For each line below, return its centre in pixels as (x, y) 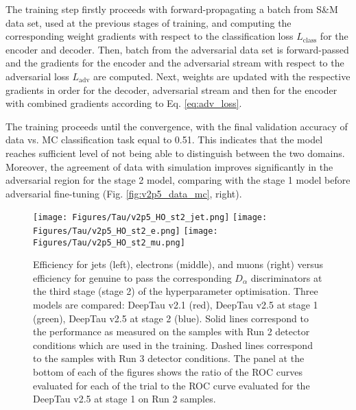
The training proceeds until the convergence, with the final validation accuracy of (177, 126)
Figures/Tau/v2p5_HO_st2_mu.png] (109, 242)
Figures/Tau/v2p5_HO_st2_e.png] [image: (126, 231)
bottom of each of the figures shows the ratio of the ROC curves (168, 372)
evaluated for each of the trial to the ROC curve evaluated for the (171, 385)
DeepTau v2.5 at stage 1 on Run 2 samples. (124, 399)
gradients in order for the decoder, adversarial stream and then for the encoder (171, 89)
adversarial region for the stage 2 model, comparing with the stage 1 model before (178, 180)
